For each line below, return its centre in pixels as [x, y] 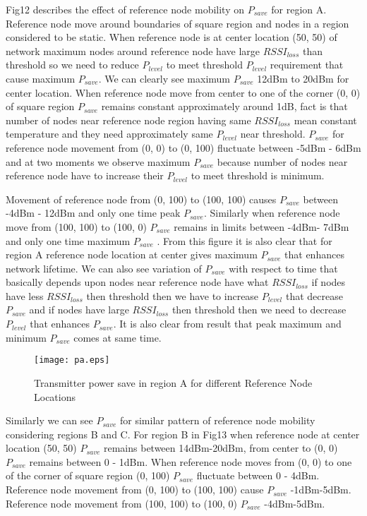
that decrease [314, 295]
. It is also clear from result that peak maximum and [227, 324]
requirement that [307, 65]
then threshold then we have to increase [173, 295]
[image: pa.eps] [72, 360]
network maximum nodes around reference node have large [133, 50]
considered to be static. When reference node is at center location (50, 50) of [172, 37]
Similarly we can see [49, 420]
